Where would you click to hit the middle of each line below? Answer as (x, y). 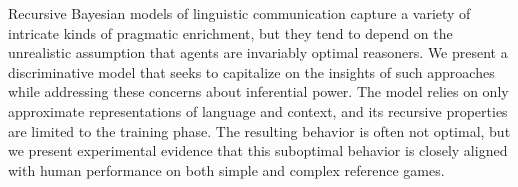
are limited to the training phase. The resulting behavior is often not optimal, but (259, 130)
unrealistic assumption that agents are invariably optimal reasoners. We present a (258, 52)
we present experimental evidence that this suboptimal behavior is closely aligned (258, 150)
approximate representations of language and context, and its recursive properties (258, 110)
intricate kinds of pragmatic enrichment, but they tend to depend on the (230, 32)
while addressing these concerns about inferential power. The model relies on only (258, 91)
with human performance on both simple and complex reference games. (226, 169)
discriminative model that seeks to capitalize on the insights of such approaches (251, 71)
